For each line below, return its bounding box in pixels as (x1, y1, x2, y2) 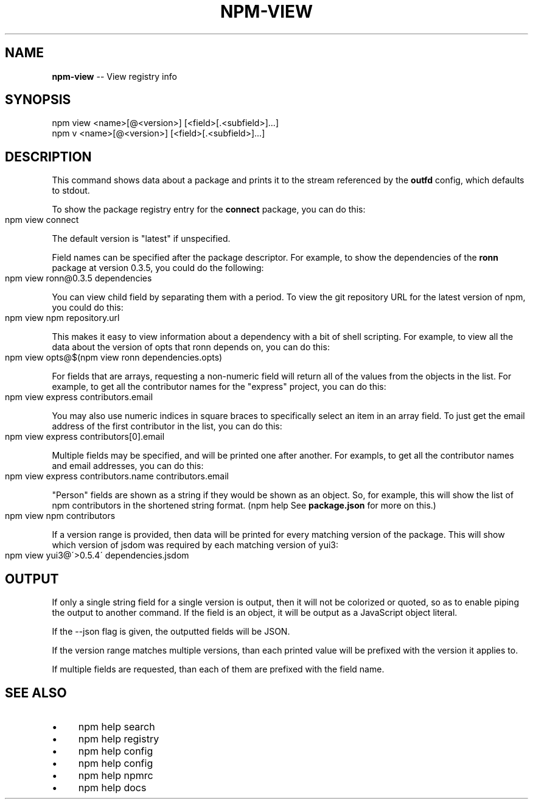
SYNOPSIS (5, 92, 71, 108)
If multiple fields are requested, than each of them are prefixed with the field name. (52, 664, 385, 675)
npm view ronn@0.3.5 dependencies (5, 273, 152, 284)
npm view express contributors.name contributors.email (5, 471, 229, 482)
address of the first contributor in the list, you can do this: (52, 421, 282, 432)
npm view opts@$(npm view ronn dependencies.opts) (5, 352, 223, 363)
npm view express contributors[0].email (5, 431, 165, 442)
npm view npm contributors (5, 510, 116, 521)
